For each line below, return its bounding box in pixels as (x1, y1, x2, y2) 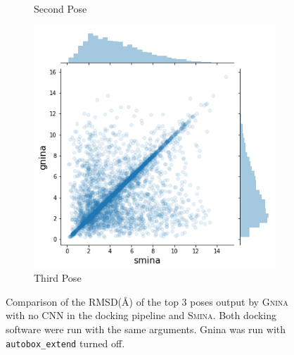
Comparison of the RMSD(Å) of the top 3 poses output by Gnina (6, 294, 288, 309)
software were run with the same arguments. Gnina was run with (6, 321, 286, 336)
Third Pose (34, 270, 82, 285)
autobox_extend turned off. (6, 335, 125, 350)
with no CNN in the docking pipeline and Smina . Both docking (6, 308, 277, 323)
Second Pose (34, 1, 87, 15)
